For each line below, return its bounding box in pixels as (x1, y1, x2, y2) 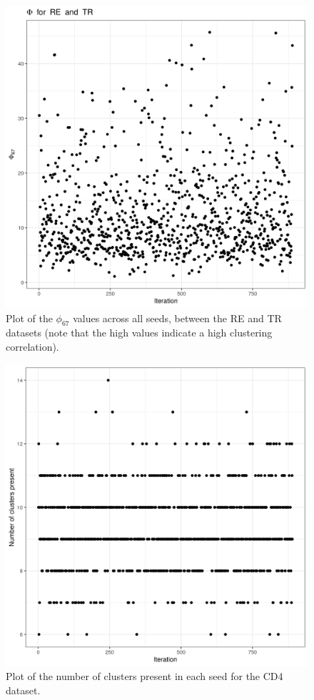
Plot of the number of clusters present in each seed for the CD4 (6, 669, 283, 684)
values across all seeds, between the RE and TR (73, 310, 282, 325)
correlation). (6, 339, 59, 354)
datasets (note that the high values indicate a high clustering (6, 325, 273, 340)
